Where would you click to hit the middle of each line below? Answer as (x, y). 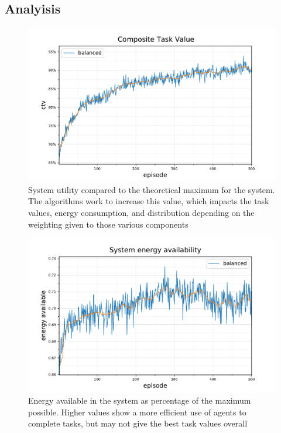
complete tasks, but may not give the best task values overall (138, 423)
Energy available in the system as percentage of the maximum (140, 400)
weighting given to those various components (108, 224)
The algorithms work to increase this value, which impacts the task (149, 201)
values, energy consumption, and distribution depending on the (141, 213)
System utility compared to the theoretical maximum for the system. (152, 189)
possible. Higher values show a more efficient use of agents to (137, 412)
